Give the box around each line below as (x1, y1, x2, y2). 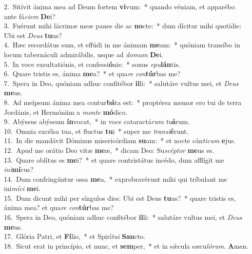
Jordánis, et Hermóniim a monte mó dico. (4, 106, 128, 117)
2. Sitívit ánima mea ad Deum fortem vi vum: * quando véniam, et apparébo (4, 1, 235, 11)
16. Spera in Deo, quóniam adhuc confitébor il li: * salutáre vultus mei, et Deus (4, 212, 242, 222)
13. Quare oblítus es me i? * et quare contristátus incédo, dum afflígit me (4, 154, 224, 165)
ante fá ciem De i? (4, 11, 56, 21)
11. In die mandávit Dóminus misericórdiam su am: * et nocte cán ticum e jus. (4, 135, 236, 146)
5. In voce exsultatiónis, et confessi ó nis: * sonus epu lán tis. (4, 59, 180, 69)
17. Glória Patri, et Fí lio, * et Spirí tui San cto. (4, 231, 146, 241)
